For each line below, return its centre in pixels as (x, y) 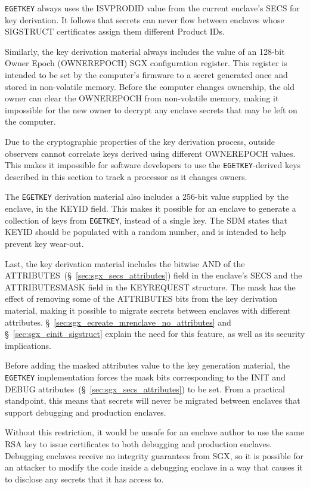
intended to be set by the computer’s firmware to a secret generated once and (146, 75)
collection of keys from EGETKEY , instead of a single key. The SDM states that (146, 220)
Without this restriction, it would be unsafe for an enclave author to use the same (155, 432)
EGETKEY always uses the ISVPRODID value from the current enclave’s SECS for (152, 8)
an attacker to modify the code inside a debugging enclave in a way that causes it (154, 467)
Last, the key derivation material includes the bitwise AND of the (125, 263)
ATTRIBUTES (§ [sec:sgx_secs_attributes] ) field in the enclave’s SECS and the (154, 275)
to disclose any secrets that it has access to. (84, 479)
